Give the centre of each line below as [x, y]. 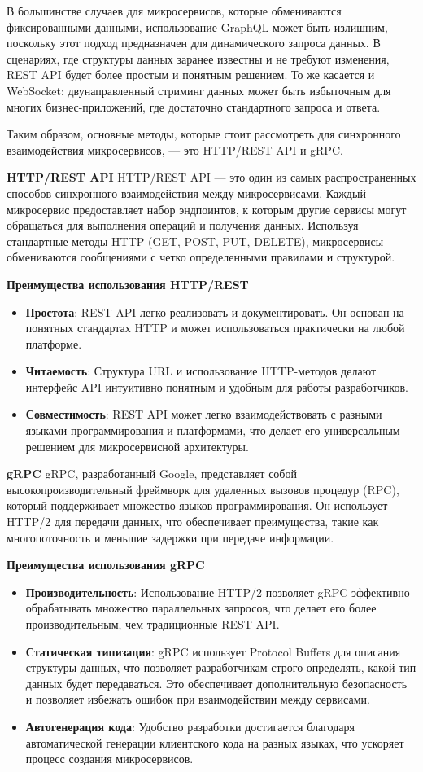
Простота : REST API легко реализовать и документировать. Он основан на [215, 311]
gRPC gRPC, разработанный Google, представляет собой [152, 474]
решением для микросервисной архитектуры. [137, 446]
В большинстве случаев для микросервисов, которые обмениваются [174, 11]
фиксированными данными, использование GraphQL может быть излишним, [197, 26]
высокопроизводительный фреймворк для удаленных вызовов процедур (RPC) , [203, 489]
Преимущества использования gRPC [106, 565]
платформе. [54, 343]
